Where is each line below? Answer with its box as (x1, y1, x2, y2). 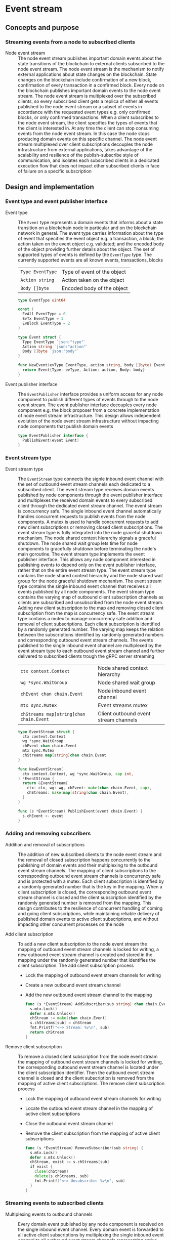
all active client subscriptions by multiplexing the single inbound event (18, 1231, 164, 1237)
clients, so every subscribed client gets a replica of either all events (18, 98, 158, 104)
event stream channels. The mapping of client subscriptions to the (18, 867, 156, 873)
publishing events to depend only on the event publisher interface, (18, 562, 156, 568)
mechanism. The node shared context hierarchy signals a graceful (18, 535, 156, 541)
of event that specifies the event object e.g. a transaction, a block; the (18, 235, 164, 241)
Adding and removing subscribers (5, 830, 91, 837)
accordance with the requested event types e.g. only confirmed (18, 109, 151, 115)
